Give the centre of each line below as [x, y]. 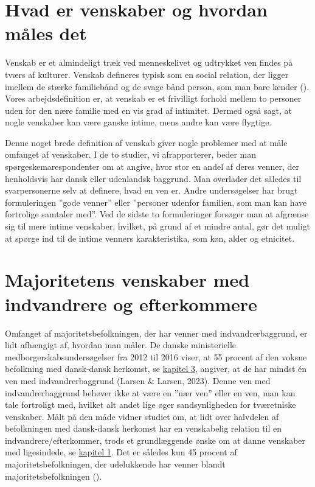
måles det [46, 33]
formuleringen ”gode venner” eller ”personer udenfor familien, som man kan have [156, 202]
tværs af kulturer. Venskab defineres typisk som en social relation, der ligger [147, 74]
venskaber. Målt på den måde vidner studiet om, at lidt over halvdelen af [142, 416]
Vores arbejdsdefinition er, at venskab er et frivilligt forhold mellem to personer [153, 98]
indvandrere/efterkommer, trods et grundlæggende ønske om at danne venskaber [155, 440]
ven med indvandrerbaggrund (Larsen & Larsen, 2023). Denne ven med [138, 380]
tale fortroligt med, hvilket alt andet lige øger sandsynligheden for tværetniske [151, 405]
